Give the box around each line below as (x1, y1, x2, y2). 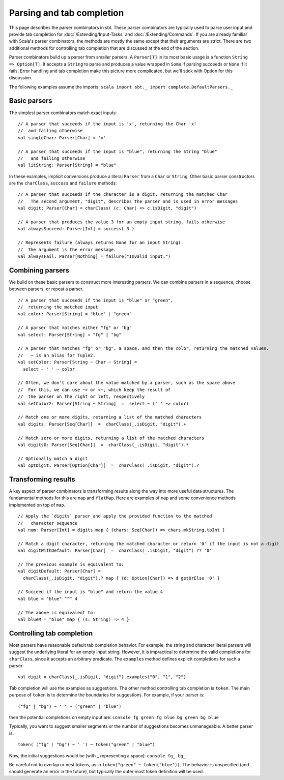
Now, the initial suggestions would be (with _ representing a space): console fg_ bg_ (9, 752, 186, 758)
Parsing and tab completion (9, 7, 124, 18)
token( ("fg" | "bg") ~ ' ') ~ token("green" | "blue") (18, 742, 155, 748)
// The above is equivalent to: (18, 610, 96, 615)
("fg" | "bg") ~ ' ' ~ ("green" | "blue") (18, 703, 122, 709)
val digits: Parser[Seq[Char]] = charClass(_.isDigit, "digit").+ (18, 421, 186, 427)
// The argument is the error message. (18, 246, 116, 252)
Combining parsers (9, 266, 70, 274)
